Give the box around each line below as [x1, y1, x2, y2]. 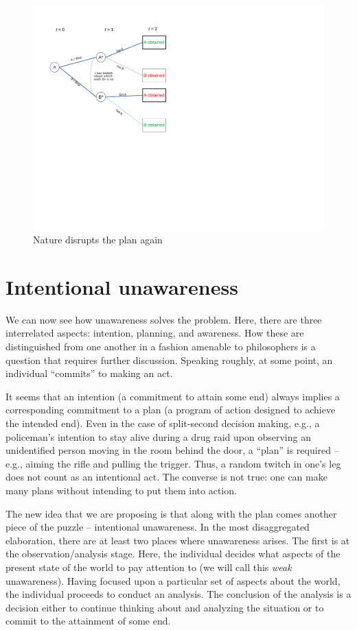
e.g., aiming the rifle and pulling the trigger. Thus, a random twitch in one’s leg [5, 456, 341, 470]
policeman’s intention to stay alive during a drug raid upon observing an [5, 429, 311, 444]
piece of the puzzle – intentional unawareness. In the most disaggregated [5, 520, 310, 534]
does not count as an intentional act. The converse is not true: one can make [5, 470, 327, 484]
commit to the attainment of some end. [5, 614, 171, 628]
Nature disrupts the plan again [33, 232, 163, 247]
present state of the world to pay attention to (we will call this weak [5, 559, 292, 574]
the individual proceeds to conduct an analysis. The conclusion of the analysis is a [5, 587, 352, 601]
